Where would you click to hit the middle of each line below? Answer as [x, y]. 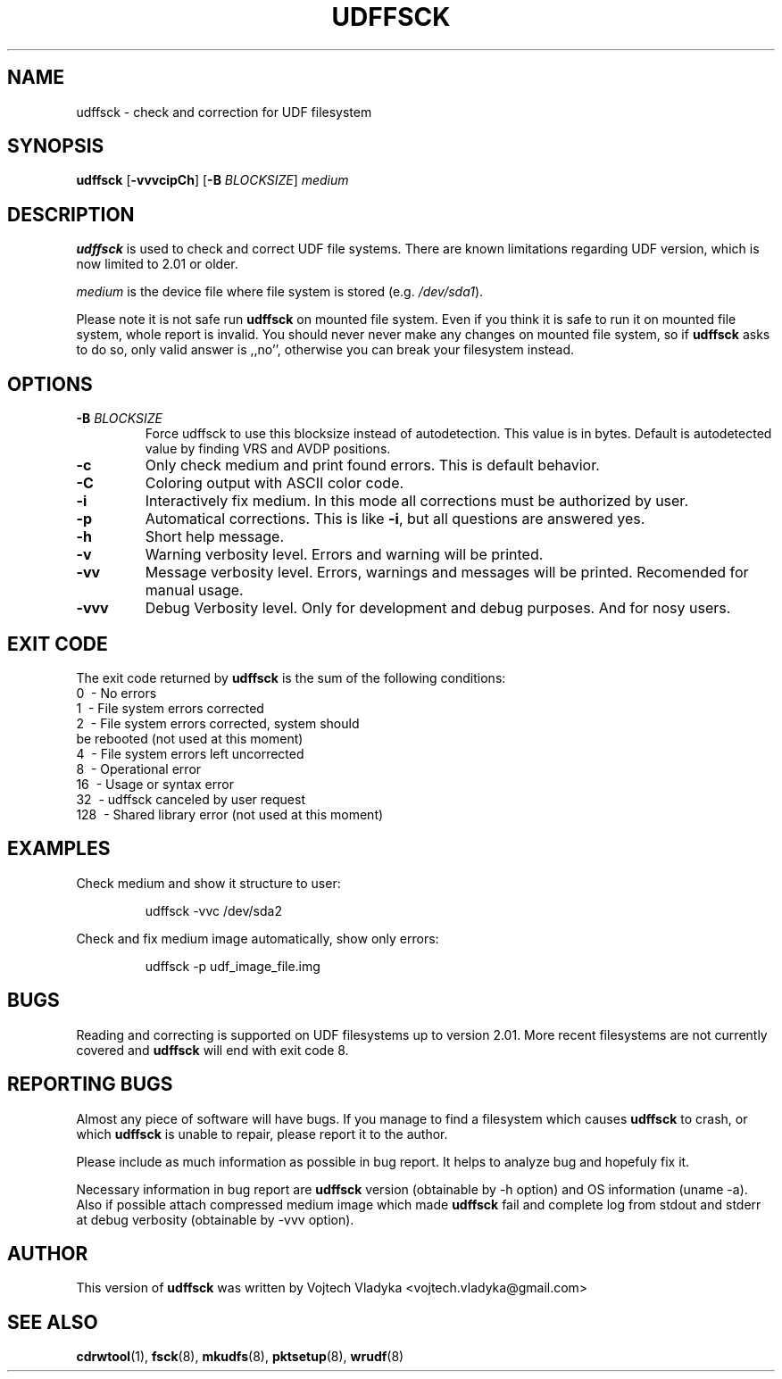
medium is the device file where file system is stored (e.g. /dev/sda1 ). [280, 292]
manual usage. [194, 590]
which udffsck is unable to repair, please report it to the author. [262, 1134]
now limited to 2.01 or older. [157, 264]
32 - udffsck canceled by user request [191, 799]
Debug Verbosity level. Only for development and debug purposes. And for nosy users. [438, 608]
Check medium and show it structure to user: [208, 883]
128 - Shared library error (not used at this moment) [230, 814]
